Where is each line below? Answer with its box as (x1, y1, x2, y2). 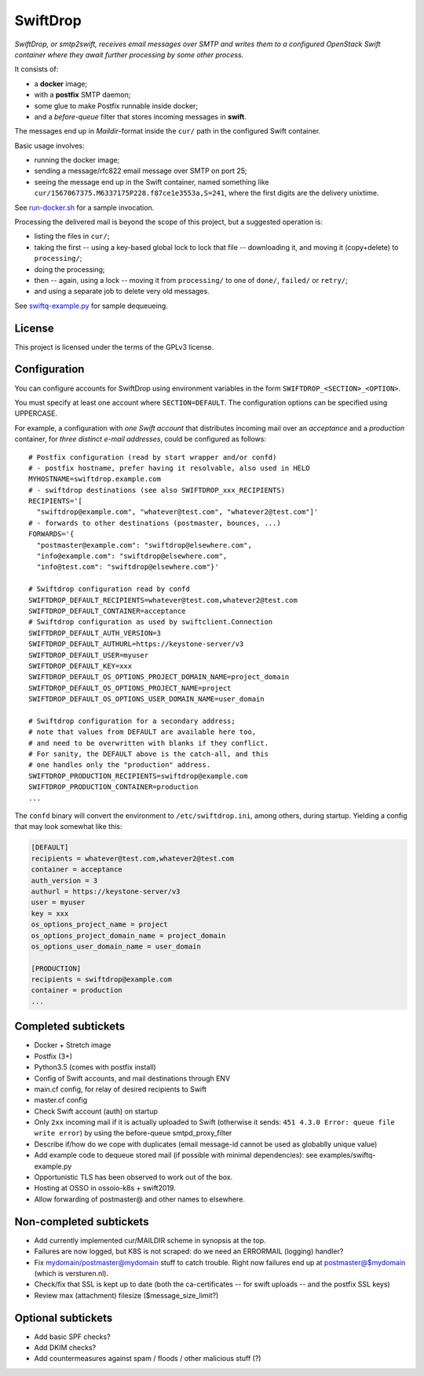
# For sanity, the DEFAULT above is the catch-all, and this (28, 750, 269, 758)
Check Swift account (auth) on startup (34, 1106, 159, 1116)
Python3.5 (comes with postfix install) (34, 1062, 156, 1072)
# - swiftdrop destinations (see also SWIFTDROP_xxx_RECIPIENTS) (28, 486, 286, 494)
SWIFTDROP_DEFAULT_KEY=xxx (28, 661, 133, 670)
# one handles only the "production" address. (28, 761, 211, 769)
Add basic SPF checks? (34, 1332, 111, 1341)
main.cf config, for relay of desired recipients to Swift (34, 1084, 207, 1094)
